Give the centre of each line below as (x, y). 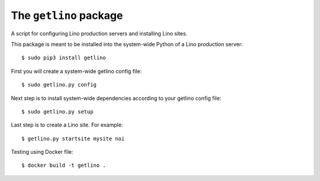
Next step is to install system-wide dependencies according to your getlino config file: (116, 98)
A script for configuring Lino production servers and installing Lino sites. (99, 33)
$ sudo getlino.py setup (57, 111)
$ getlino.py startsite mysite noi (73, 138)
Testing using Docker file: (42, 152)
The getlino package (67, 15)
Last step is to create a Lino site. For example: (67, 125)
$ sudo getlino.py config (59, 85)
